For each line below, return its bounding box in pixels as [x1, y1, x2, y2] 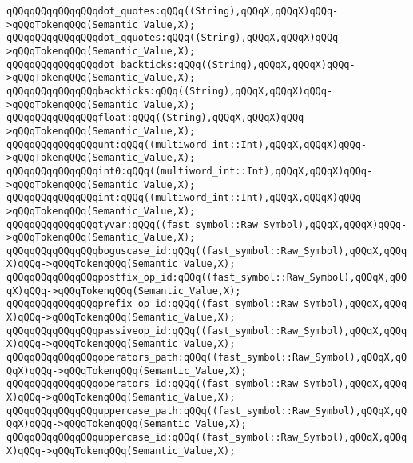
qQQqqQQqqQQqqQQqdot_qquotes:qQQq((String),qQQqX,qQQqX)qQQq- [6, 32, 344, 44]
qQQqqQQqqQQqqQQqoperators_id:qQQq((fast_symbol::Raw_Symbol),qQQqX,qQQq [6, 378, 407, 390]
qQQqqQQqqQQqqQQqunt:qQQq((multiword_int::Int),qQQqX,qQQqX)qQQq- [6, 138, 367, 150]
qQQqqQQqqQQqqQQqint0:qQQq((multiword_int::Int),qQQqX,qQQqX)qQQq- [6, 165, 373, 177]
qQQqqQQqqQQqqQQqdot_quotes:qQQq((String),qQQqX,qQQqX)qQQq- [6, 6, 339, 17]
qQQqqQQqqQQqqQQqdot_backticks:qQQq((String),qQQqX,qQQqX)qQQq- [6, 58, 355, 70]
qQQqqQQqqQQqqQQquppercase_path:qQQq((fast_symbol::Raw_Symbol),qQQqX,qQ [6, 405, 407, 417]
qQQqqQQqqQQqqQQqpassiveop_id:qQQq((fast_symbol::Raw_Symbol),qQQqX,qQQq [6, 325, 407, 337]
